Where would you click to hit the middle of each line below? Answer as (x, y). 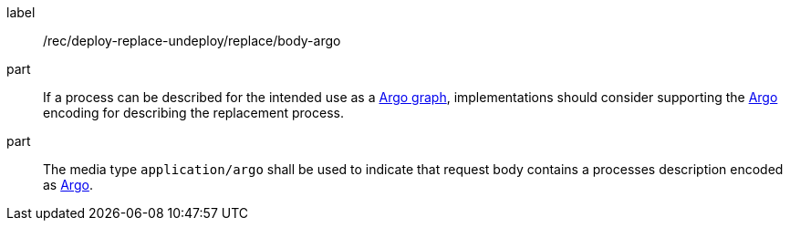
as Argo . (68, 185)
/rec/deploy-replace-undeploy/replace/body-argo (192, 41)
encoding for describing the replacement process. (193, 113)
